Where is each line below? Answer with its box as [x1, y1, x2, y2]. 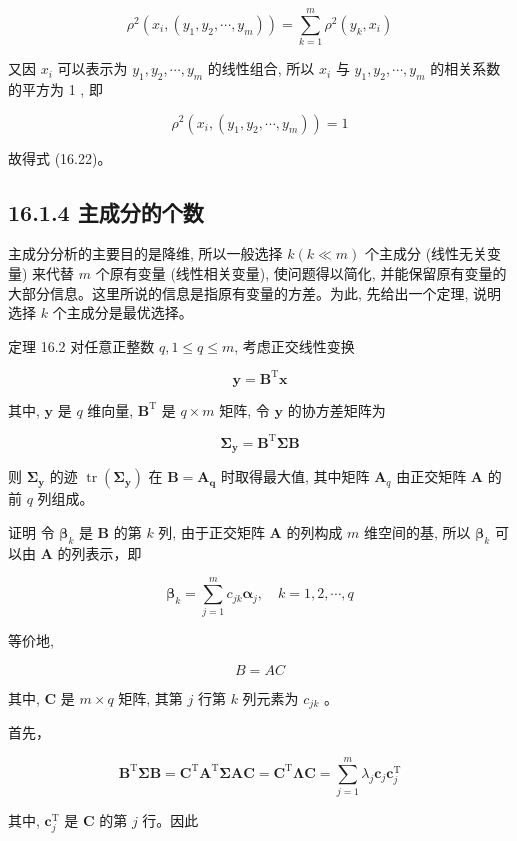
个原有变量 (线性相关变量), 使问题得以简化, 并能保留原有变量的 [95, 262, 507, 283]
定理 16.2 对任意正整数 [8, 335, 155, 356]
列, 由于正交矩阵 [158, 521, 265, 542]
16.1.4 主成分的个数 [8, 196, 204, 227]
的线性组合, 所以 [207, 58, 315, 79]
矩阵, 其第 [118, 688, 183, 709]
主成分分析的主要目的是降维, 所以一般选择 [8, 243, 283, 264]
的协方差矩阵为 [287, 399, 386, 420]
